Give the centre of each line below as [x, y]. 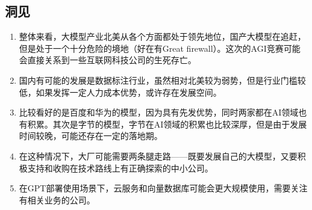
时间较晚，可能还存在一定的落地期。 [91, 136]
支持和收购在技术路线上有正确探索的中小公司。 [120, 168]
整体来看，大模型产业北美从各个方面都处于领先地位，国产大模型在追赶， [162, 36]
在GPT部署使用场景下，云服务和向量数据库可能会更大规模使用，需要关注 [163, 188]
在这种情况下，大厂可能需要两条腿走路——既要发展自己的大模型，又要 [158, 156]
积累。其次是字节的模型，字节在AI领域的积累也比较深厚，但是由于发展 [167, 124]
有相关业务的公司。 [57, 199]
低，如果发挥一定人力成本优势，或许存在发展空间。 [120, 92]
